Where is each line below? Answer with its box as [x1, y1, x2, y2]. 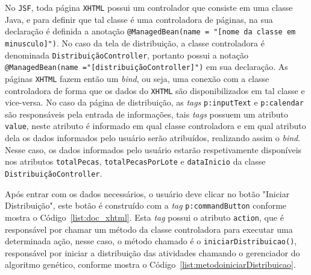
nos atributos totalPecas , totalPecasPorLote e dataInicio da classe [5, 155, 266, 168]
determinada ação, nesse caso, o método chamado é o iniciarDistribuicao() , [5, 235, 297, 247]
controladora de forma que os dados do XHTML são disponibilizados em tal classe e [5, 84, 305, 96]
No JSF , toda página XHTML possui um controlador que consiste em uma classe [5, 1, 293, 13]
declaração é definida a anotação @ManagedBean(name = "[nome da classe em [5, 25, 296, 37]
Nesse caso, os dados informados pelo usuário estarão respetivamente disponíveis [5, 143, 302, 156]
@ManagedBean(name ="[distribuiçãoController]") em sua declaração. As [5, 60, 288, 73]
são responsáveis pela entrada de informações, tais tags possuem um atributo [5, 107, 289, 120]
